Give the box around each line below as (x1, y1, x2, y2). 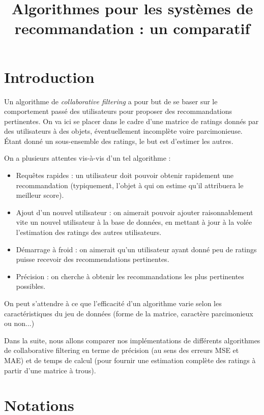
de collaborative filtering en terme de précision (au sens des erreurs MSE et (4, 345, 239, 355)
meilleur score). (16, 190, 64, 200)
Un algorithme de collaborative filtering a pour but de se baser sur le (4, 96, 218, 106)
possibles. (16, 281, 46, 291)
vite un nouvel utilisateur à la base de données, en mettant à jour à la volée (16, 217, 252, 227)
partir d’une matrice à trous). (4, 365, 96, 375)
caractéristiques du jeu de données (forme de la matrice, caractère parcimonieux (4, 308, 253, 318)
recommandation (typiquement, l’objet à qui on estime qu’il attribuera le (16, 180, 244, 190)
